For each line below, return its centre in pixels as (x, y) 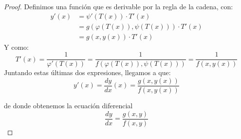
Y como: (16, 47)
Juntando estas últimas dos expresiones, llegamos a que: (87, 72)
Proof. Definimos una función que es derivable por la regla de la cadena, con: (119, 6)
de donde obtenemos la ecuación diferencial (68, 105)
